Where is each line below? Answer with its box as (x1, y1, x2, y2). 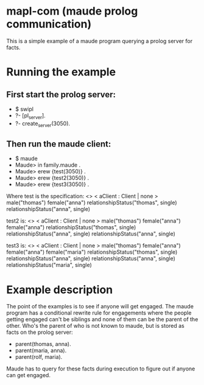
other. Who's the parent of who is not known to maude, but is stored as (6, 322, 185, 330)
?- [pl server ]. (15, 111, 46, 120)
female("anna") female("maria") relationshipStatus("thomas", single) (6, 248, 178, 256)
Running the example (6, 65, 116, 79)
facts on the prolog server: (6, 328, 73, 336)
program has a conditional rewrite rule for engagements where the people (6, 309, 192, 317)
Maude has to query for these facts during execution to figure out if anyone (6, 365, 195, 372)
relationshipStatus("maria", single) (6, 262, 93, 269)
